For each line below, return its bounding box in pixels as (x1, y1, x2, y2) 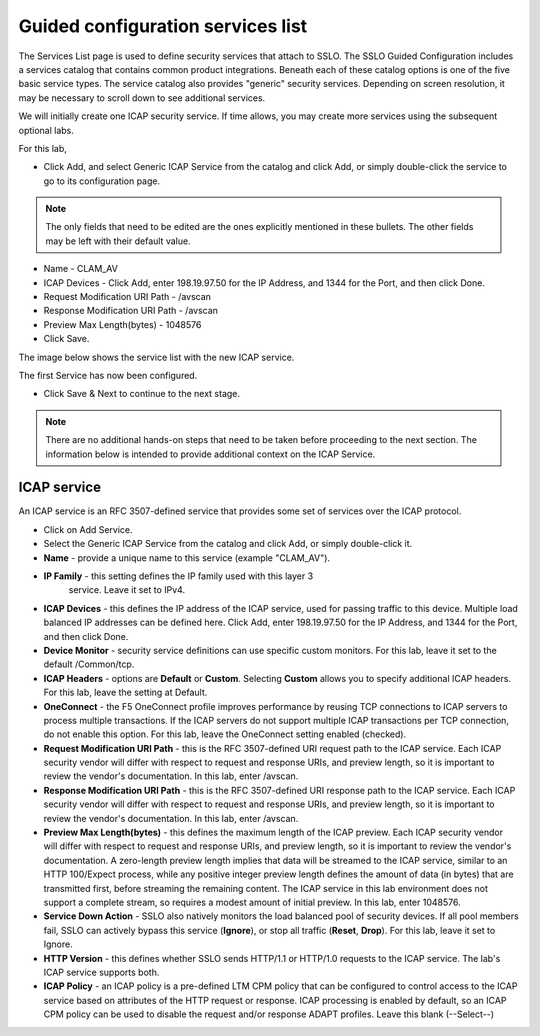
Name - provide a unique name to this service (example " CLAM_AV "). (43, 551, 330, 564)
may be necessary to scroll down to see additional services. (18, 91, 266, 104)
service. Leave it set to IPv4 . (68, 584, 185, 596)
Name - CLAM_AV (43, 263, 119, 275)
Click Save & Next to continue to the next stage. (43, 388, 240, 400)
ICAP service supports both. (43, 966, 160, 978)
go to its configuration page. (43, 175, 161, 187)
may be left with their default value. (45, 235, 191, 247)
